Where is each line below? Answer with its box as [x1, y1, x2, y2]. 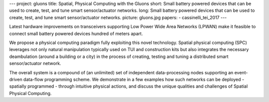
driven [9, 76, 22, 82]
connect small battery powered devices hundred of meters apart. [9, 30, 143, 37]
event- [234, 69, 248, 75]
